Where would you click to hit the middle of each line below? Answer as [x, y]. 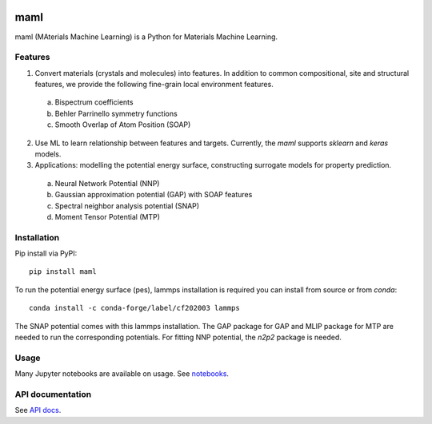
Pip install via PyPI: [46, 254]
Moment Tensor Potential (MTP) [107, 216]
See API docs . [38, 410]
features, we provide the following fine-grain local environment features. [154, 85]
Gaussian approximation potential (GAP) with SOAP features [154, 195]
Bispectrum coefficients [94, 102]
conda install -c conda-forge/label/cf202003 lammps [134, 308]
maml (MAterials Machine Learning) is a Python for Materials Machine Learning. [146, 37]
